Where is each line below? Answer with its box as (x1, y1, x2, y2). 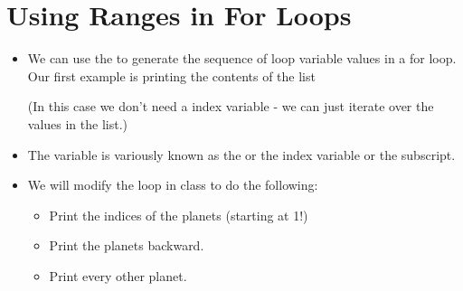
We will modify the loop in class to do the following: (27, 175, 318, 194)
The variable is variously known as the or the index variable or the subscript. (27, 145, 456, 164)
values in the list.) (27, 114, 128, 133)
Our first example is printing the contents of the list (27, 66, 316, 85)
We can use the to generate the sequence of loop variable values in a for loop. (27, 49, 457, 68)
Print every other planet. (49, 266, 187, 285)
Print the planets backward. (49, 236, 204, 255)
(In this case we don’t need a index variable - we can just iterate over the (27, 97, 434, 116)
